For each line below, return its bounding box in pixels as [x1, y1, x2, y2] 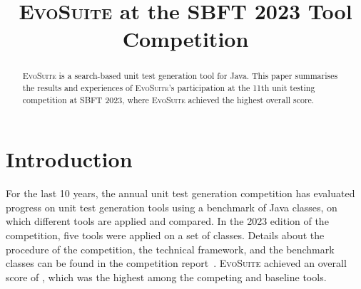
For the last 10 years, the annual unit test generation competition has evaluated [6, 186, 355, 201]
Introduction [6, 144, 133, 174]
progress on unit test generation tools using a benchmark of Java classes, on [6, 199, 337, 214]
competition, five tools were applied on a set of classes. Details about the [6, 228, 325, 243]
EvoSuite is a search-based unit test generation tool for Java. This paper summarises [22, 70, 338, 82]
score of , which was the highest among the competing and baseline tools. [6, 269, 327, 284]
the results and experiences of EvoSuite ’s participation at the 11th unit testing [22, 82, 315, 94]
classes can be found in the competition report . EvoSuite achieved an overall [6, 256, 347, 270]
